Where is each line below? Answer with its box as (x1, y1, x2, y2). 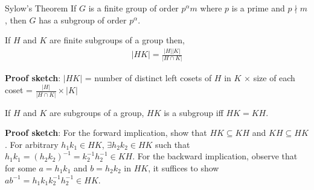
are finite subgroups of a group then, (50, 34, 185, 46)
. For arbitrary (5, 138, 59, 150)
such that (155, 138, 190, 150)
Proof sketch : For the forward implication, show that (5, 126, 207, 139)
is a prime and (231, 2, 285, 14)
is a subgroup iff (164, 106, 223, 118)
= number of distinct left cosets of (85, 72, 212, 84)
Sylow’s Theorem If (5, 2, 77, 14)
